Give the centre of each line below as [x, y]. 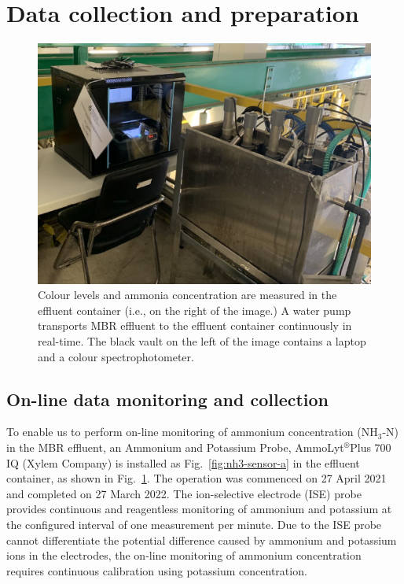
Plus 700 [371, 447]
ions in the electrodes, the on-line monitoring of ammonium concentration [184, 555]
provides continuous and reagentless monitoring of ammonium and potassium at [199, 509]
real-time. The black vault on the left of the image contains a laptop [202, 341]
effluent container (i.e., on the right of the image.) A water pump [195, 310]
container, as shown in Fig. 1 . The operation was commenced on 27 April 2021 [196, 478]
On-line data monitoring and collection [168, 399]
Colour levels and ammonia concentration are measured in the [187, 295]
